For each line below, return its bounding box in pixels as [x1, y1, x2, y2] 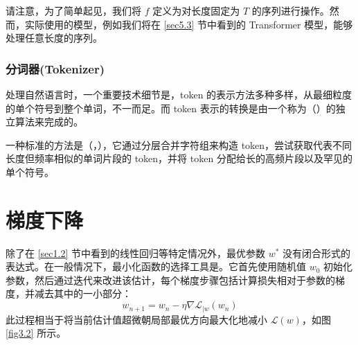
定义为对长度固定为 [152, 3, 240, 17]
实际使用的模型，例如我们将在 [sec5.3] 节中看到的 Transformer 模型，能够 [24, 17, 353, 31]
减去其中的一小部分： [34, 286, 132, 301]
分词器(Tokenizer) [6, 60, 105, 77]
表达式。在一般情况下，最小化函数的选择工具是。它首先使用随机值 [6, 259, 306, 274]
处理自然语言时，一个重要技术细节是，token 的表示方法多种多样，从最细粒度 [6, 87, 352, 101]
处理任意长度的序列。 [6, 30, 102, 45]
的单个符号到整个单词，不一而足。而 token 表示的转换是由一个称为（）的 [6, 100, 336, 115]
